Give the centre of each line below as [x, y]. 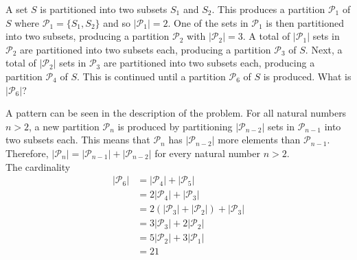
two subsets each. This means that [78, 140]
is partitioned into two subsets [104, 9]
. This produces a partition [268, 9]
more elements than [259, 140]
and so [117, 22]
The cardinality [38, 166]
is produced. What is [307, 76]
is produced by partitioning [175, 126]
